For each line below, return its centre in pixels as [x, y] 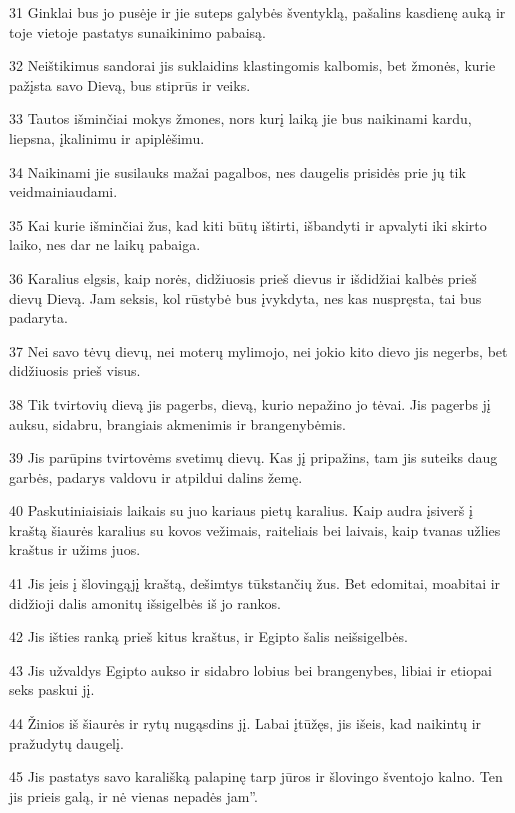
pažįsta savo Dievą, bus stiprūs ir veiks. [130, 84]
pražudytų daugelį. [66, 742]
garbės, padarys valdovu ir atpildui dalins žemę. [156, 476]
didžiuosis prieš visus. [75, 370]
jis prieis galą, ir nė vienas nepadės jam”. [133, 795]
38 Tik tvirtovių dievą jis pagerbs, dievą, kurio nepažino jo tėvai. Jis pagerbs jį [250, 403]
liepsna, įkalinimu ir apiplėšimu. [107, 137]
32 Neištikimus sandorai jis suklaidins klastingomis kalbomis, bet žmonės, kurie [252, 65]
